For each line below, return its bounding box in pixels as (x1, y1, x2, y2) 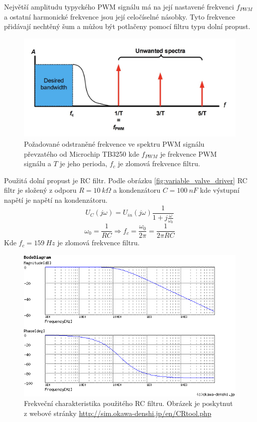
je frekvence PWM (160, 148, 217, 159)
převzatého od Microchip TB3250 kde (24, 148, 139, 159)
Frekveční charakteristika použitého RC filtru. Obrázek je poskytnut (24, 398, 233, 408)
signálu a (24, 158, 51, 169)
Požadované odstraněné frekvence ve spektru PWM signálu (24, 139, 205, 149)
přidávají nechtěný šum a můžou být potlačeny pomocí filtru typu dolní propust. (4, 21, 251, 32)
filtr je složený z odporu (4, 185, 77, 195)
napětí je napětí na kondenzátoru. (4, 195, 108, 205)
